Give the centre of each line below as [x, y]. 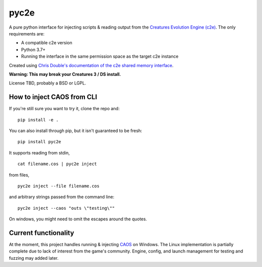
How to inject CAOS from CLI [53, 97]
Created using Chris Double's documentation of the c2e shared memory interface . [91, 65]
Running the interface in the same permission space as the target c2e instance [100, 56]
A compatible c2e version [47, 43]
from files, [19, 175]
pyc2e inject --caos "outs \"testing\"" [66, 208]
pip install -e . [38, 120]
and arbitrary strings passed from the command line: [62, 197]
